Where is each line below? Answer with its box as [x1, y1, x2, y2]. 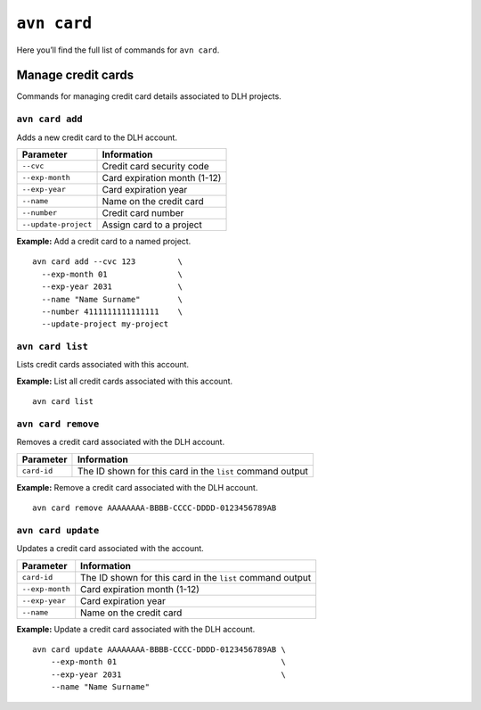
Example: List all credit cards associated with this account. [16, 376, 233, 386]
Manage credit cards [16, 68, 135, 83]
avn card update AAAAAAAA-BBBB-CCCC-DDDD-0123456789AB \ [32, 645, 287, 655]
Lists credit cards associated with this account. [16, 359, 190, 370]
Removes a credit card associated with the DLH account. [16, 437, 225, 448]
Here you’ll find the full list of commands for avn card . [16, 45, 220, 55]
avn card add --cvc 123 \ [32, 257, 183, 267]
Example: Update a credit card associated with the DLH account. [16, 623, 256, 634]
